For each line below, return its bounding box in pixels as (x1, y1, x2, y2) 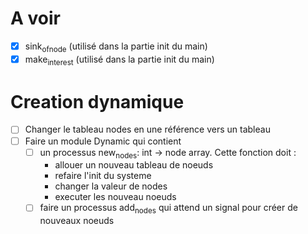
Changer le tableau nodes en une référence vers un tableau (24, 123, 271, 136)
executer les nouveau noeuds (54, 191, 177, 203)
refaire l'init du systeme (54, 170, 152, 182)
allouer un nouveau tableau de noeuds (54, 159, 214, 171)
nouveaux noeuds (39, 215, 115, 227)
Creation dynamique (10, 90, 185, 113)
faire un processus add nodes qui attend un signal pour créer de (39, 202, 298, 216)
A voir (10, 7, 61, 30)
